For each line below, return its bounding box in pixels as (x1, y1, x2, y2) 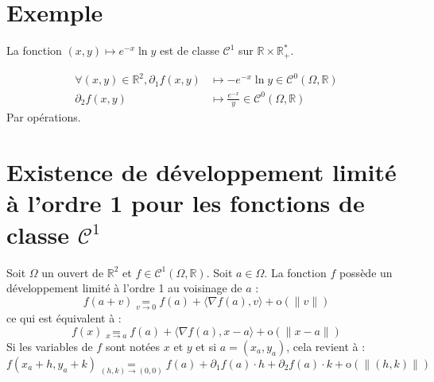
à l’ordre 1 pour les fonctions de (6, 187, 365, 219)
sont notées (105, 338, 161, 354)
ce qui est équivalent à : (6, 309, 122, 326)
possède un (339, 264, 393, 280)
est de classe (160, 42, 219, 59)
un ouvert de (41, 264, 104, 280)
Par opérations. (6, 109, 81, 125)
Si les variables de (6, 338, 93, 354)
